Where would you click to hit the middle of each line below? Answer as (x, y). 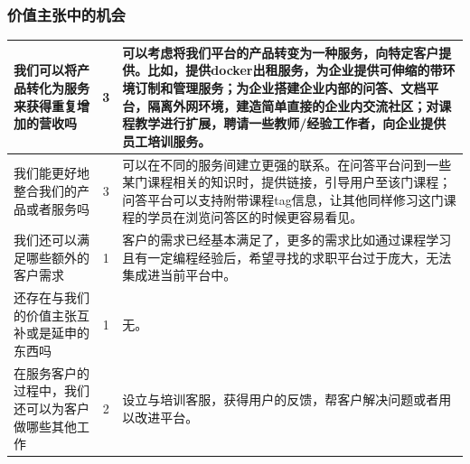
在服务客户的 (52, 372)
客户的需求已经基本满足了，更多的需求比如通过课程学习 (287, 240)
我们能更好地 (52, 173)
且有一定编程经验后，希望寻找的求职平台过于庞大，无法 (287, 257)
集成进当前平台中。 (179, 275)
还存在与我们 (52, 297)
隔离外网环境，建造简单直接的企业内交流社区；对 (293, 105)
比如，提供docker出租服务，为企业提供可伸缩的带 (295, 70)
